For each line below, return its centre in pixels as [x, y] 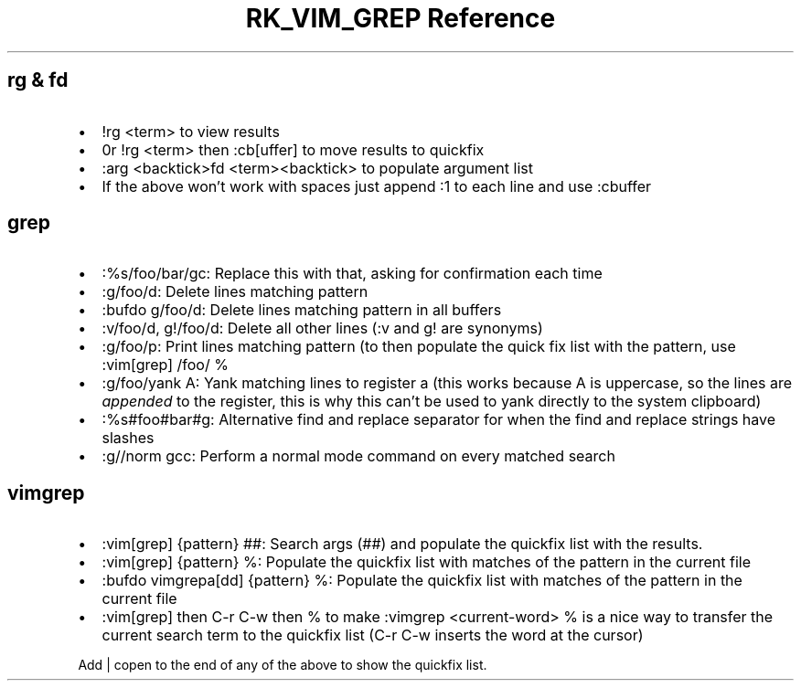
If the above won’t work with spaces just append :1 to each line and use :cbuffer [377, 186]
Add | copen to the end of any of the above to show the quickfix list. [283, 665]
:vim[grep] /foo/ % [165, 365]
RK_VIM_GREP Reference [400, 18]
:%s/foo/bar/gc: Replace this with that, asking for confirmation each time [352, 274]
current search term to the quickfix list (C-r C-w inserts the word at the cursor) [373, 635]
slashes [128, 438]
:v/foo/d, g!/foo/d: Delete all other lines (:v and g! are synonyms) [322, 328]
